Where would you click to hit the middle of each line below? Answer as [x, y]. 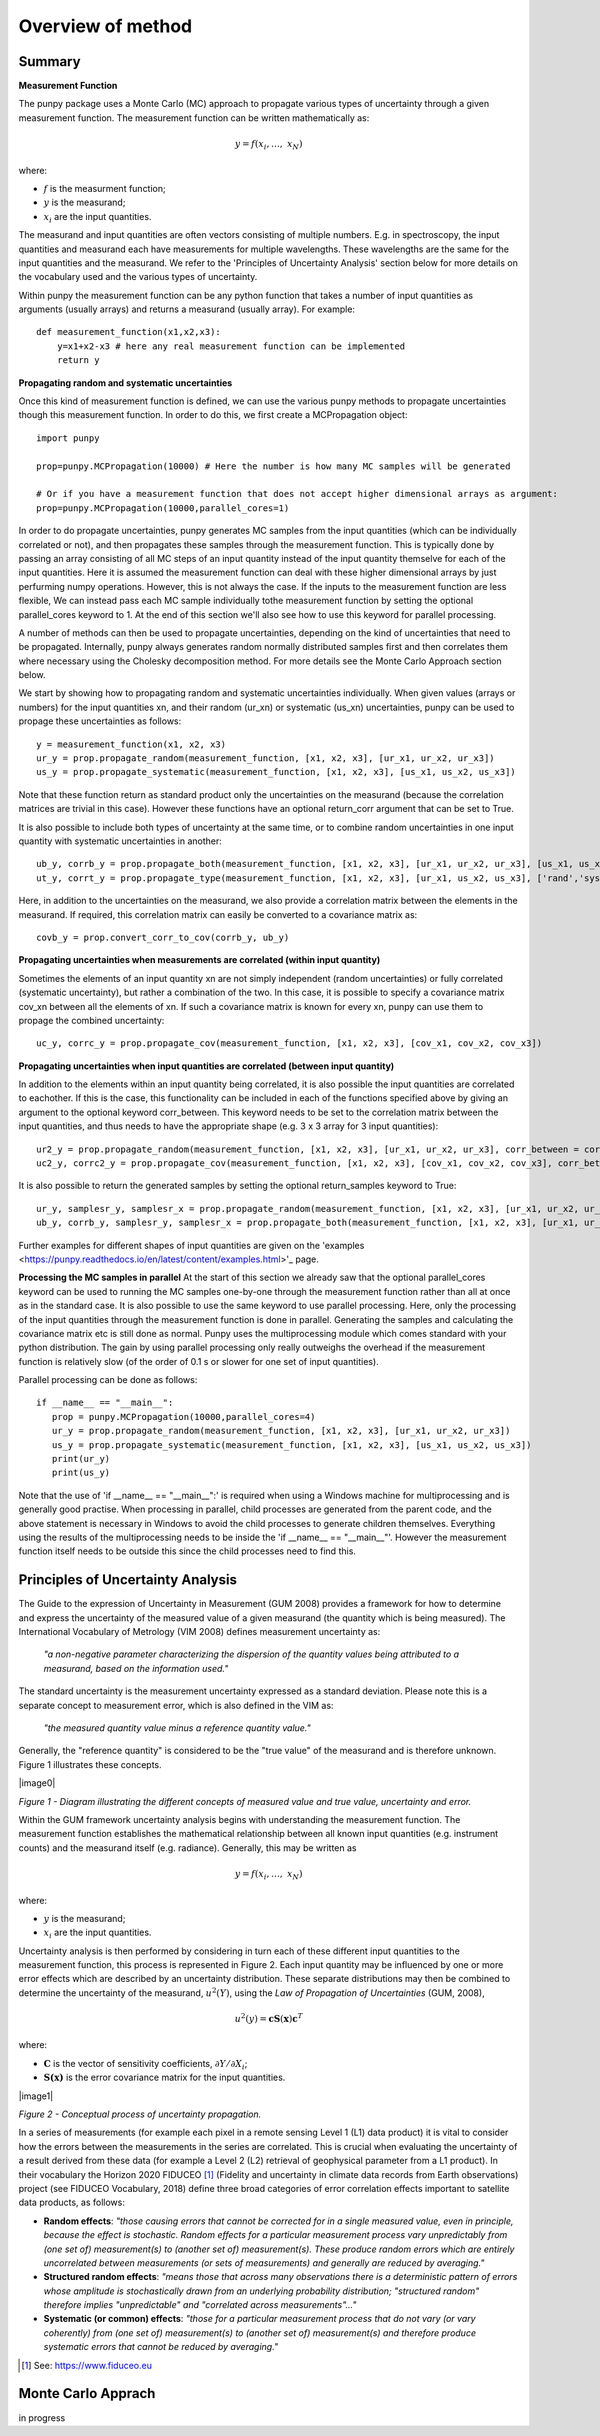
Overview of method [105, 26]
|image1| [36, 2096]
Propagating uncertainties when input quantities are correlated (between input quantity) [206, 1066]
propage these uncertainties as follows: [100, 721]
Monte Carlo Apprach [87, 2393]
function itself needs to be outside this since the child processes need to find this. [187, 1551]
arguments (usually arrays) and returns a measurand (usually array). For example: [186, 309]
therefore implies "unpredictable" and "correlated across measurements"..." [200, 2305]
